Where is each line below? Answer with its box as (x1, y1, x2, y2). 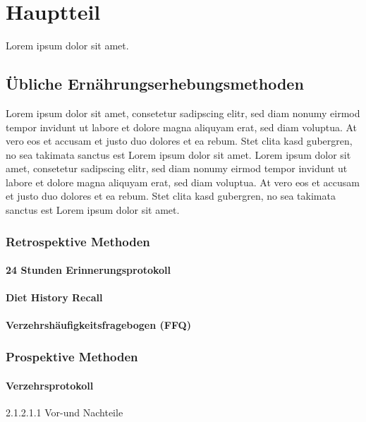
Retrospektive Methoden (6, 232, 150, 250)
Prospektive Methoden (6, 348, 138, 365)
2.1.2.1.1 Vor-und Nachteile (6, 404, 123, 419)
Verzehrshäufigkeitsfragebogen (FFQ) (6, 318, 191, 332)
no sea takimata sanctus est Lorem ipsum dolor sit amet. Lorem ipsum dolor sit (6, 147, 351, 162)
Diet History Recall (6, 290, 103, 305)
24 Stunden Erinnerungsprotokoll (6, 263, 171, 277)
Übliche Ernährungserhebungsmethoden (6, 73, 304, 95)
